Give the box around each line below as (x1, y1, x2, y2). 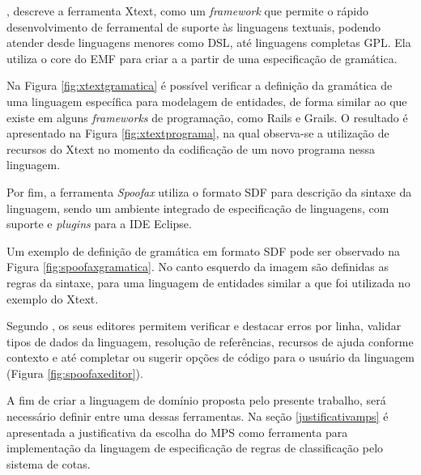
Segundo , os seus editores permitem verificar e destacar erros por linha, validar (6, 317, 402, 334)
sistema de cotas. (6, 455, 91, 472)
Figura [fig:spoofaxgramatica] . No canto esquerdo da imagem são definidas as (6, 258, 389, 275)
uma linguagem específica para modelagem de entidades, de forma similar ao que (6, 92, 407, 109)
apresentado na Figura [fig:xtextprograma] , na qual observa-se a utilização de (6, 125, 389, 142)
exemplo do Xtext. (6, 290, 99, 307)
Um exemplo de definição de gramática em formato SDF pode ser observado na (6, 242, 401, 259)
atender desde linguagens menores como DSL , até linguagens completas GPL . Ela (6, 34, 411, 51)
